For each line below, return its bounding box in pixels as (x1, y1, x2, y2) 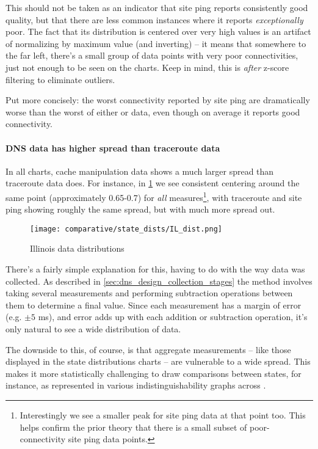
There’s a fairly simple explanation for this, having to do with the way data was (5, 263, 305, 276)
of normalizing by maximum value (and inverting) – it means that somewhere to (5, 37, 306, 49)
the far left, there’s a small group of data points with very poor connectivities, (5, 49, 298, 62)
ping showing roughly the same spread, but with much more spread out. (5, 203, 275, 216)
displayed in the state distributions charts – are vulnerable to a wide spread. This (5, 355, 311, 368)
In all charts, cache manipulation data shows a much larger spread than (5, 164, 274, 177)
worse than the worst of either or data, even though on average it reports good (5, 105, 300, 118)
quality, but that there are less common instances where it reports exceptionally (5, 13, 303, 26)
